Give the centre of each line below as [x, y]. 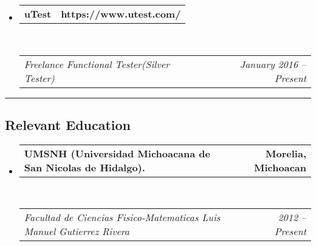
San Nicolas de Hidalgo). [84, 167]
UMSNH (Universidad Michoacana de [117, 153]
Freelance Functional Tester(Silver [97, 64]
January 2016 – [273, 64]
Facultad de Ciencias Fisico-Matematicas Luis [122, 217]
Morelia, [286, 153]
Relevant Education [68, 124]
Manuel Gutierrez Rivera [77, 231]
